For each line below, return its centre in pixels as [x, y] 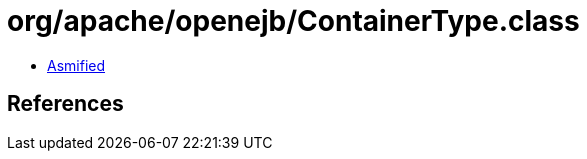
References [65, 104]
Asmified [76, 65]
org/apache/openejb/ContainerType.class [293, 21]
